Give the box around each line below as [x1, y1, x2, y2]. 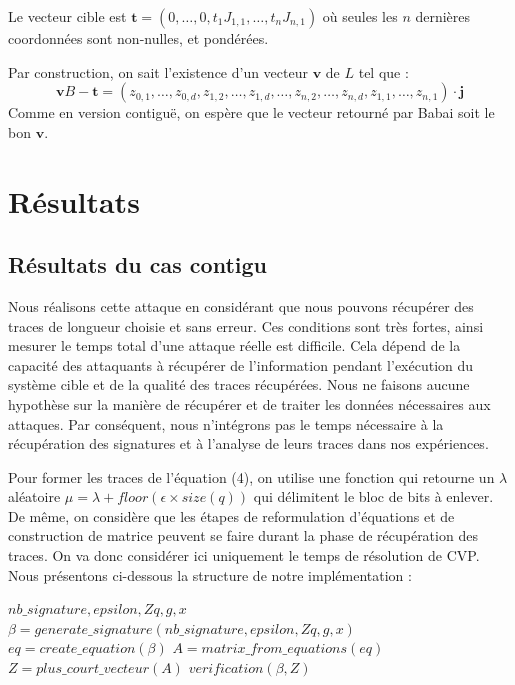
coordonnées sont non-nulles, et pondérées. [8, 28, 269, 48]
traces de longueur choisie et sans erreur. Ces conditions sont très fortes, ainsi [8, 315, 484, 336]
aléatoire [8, 486, 61, 507]
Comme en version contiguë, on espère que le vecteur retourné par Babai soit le [8, 102, 495, 123]
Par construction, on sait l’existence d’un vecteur [8, 61, 308, 82]
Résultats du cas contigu [8, 249, 267, 280]
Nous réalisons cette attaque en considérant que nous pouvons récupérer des [8, 295, 474, 316]
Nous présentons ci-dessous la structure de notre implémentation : [8, 564, 412, 585]
